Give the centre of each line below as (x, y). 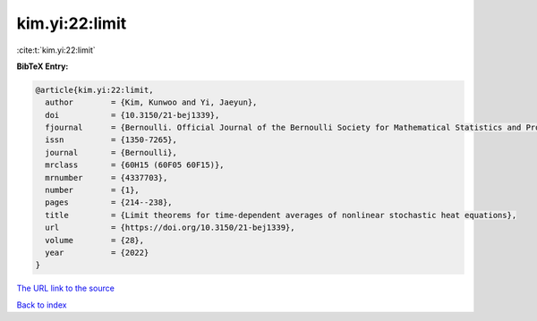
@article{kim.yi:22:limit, (94, 90)
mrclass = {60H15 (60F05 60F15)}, (135, 165)
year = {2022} (97, 253)
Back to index (42, 305)
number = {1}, (93, 190)
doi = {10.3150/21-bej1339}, (132, 115)
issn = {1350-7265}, (111, 140)
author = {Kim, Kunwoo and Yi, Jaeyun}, (151, 102)
